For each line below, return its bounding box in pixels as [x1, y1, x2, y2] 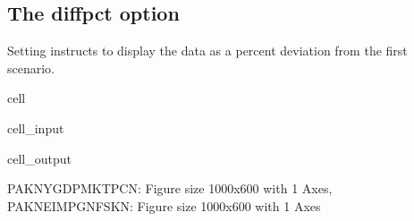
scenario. [7, 58, 55, 77]
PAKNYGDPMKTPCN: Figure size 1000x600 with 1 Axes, [7, 179, 333, 198]
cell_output [7, 149, 72, 167]
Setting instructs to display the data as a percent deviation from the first [7, 41, 408, 60]
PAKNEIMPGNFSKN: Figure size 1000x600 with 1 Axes [7, 196, 321, 215]
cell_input [7, 118, 64, 137]
